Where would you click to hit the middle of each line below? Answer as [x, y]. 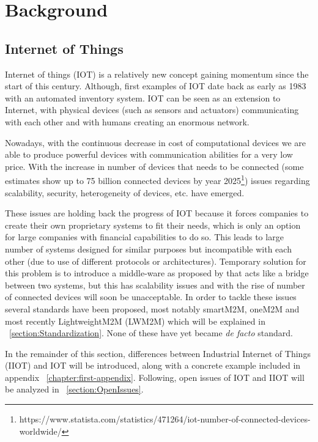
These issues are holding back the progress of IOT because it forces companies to [157, 213]
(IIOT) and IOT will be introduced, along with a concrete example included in [153, 365]
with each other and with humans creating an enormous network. [127, 121]
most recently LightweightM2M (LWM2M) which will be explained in [135, 321]
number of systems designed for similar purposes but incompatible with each [148, 249]
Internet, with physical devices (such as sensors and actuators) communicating [152, 110]
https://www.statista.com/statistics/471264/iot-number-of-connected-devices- [165, 419]
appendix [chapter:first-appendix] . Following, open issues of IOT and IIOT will [155, 377]
